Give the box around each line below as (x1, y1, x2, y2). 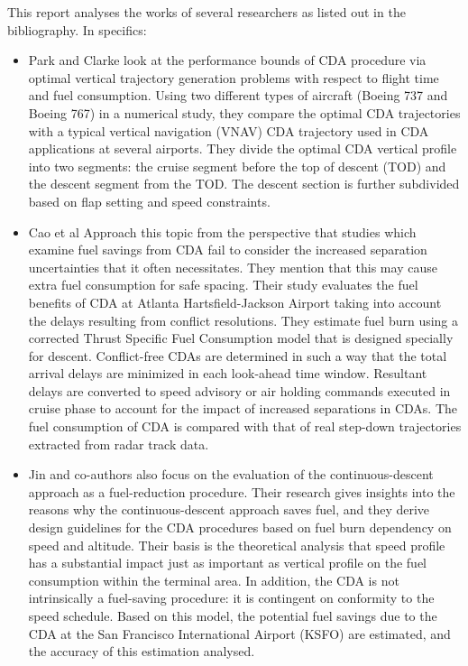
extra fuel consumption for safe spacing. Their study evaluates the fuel (28, 275, 418, 294)
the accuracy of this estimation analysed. (28, 642, 255, 661)
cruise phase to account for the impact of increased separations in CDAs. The (28, 399, 458, 418)
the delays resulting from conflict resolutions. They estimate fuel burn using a (28, 310, 459, 329)
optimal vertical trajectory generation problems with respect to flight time (28, 68, 439, 87)
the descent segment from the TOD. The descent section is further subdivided (28, 174, 460, 193)
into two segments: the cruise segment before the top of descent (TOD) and (28, 156, 446, 175)
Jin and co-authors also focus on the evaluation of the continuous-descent (28, 465, 434, 484)
